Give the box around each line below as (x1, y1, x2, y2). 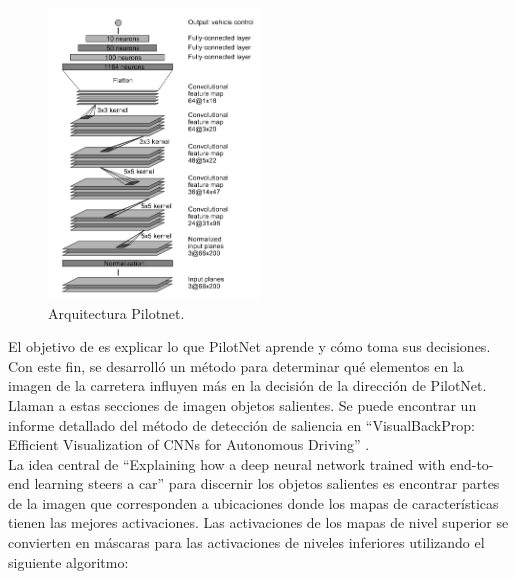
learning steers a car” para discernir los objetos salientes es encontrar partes (34, 473, 500, 494)
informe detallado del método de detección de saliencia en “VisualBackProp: (8, 414, 475, 435)
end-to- (449, 453, 494, 474)
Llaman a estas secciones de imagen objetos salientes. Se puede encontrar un (8, 394, 477, 415)
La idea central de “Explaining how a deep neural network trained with (8, 453, 446, 474)
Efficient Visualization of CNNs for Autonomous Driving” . (8, 434, 370, 455)
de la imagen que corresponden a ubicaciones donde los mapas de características (8, 492, 499, 513)
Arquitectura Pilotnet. (48, 302, 185, 323)
